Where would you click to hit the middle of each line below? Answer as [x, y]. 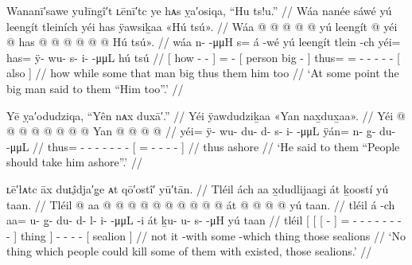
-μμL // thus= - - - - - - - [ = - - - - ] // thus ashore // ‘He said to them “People [203, 146]
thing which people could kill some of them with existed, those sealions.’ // [189, 251]
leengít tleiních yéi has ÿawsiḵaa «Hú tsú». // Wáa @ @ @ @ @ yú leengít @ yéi [202, 26]
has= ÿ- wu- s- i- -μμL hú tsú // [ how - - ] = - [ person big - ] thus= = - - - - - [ [203, 57]
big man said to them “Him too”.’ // [95, 88]
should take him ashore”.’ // [74, 162]
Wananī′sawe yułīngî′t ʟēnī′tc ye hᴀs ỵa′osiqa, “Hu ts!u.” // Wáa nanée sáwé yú [199, 10]
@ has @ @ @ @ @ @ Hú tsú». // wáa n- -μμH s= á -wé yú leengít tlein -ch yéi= [204, 42]
